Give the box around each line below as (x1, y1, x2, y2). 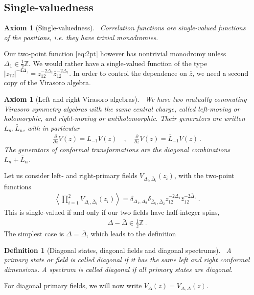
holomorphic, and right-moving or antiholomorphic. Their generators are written (4, 113, 245, 123)
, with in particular (23, 122, 80, 133)
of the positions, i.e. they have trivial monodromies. (4, 32, 158, 42)
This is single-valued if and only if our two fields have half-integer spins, (4, 207, 220, 217)
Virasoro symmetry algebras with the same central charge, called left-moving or (4, 103, 240, 113)
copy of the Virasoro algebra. (4, 77, 91, 88)
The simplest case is (4, 228, 64, 239)
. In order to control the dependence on (69, 68, 187, 78)
